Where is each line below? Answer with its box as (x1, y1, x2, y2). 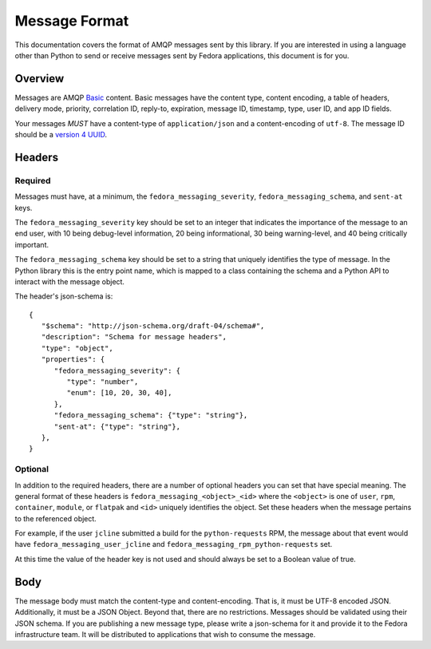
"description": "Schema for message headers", (41, 332, 227, 342)
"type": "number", (66, 378, 139, 386)
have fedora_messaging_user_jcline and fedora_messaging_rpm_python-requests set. (14, 540, 333, 549)
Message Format (14, 12, 129, 30)
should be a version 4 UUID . (14, 130, 108, 140)
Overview (14, 72, 65, 85)
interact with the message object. (14, 276, 125, 287)
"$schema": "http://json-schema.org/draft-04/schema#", (41, 322, 265, 330)
